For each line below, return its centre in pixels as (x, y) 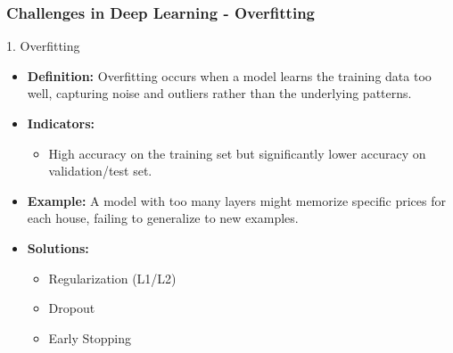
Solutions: (58, 247)
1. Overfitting (43, 46)
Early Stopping (90, 337)
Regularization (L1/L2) (112, 278)
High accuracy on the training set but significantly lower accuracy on (237, 153)
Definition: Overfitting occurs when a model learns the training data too (229, 75)
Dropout (72, 308)
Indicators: (61, 123)
